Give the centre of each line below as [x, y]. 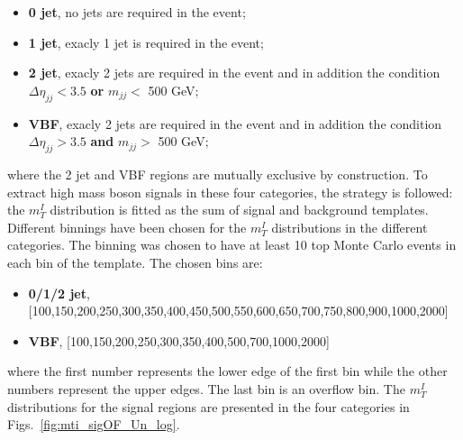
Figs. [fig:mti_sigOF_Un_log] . [94, 424]
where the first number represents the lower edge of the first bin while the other [227, 371]
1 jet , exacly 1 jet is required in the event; [146, 42]
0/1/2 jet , [59, 293]
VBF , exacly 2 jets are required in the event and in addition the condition [235, 123]
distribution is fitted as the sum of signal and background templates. [239, 210]
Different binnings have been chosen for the [127, 227]
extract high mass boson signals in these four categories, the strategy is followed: [230, 192]
